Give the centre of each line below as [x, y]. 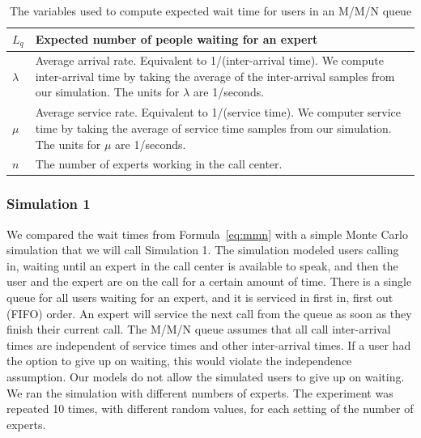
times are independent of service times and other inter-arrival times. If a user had [209, 344]
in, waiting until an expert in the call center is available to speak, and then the [202, 265]
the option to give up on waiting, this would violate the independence [179, 361]
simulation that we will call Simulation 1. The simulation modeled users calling [203, 250]
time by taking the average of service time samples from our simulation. [213, 128]
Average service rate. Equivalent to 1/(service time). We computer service [218, 112]
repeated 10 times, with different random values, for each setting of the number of [210, 408]
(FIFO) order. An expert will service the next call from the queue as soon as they [209, 313]
